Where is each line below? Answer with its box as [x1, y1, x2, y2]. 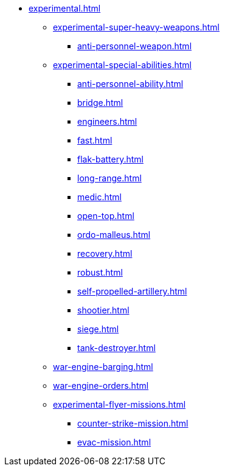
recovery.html [77, 248, 133, 259]
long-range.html [77, 173, 142, 183]
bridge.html [77, 97, 123, 108]
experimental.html [29, 3, 101, 13]
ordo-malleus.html [77, 229, 151, 240]
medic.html [77, 192, 122, 202]
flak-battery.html [77, 154, 144, 164]
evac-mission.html [77, 437, 151, 447]
